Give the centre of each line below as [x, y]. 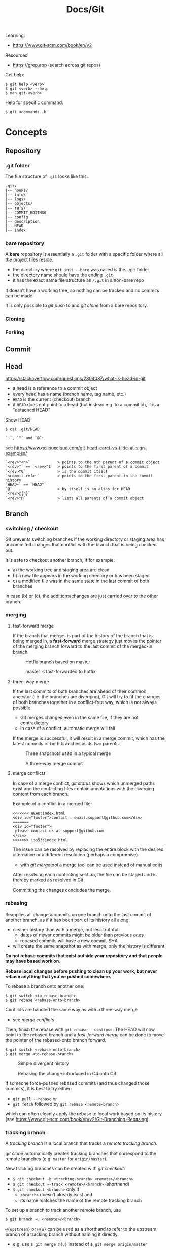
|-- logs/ [16, 199]
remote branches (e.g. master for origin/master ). [56, 1159]
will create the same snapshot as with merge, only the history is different [89, 946]
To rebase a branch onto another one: [45, 986]
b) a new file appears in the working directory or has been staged [81, 576]
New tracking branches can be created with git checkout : [65, 1168]
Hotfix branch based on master [58, 662]
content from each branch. [41, 794]
